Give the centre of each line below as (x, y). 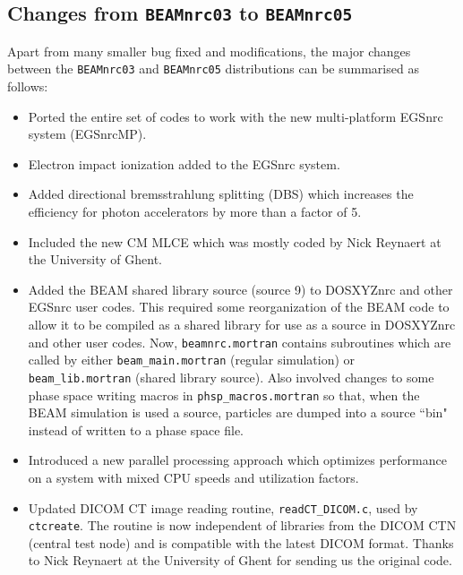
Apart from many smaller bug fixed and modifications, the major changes (209, 51)
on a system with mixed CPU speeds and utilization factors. (193, 477)
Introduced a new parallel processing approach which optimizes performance (237, 460)
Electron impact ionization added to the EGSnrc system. (184, 163)
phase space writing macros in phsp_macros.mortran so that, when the (224, 395)
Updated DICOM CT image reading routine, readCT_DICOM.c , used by (223, 507)
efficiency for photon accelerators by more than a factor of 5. (195, 211)
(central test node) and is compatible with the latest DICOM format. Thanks (241, 542)
